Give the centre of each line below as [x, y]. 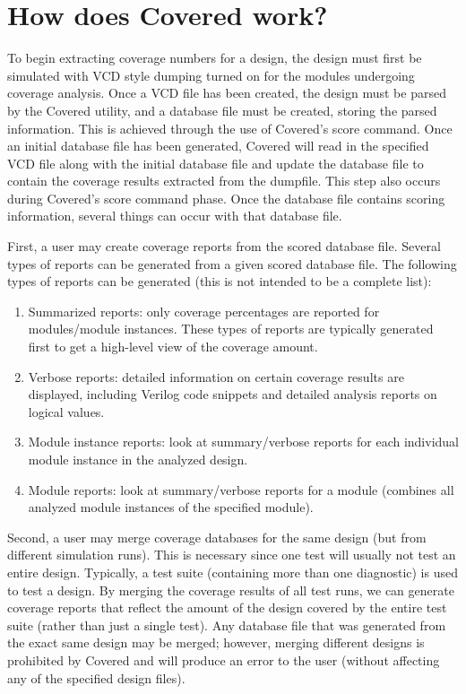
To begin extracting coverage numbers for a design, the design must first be [215, 58]
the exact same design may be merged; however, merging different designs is [216, 642]
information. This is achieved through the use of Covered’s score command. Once [230, 128]
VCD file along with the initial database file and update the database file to [216, 163]
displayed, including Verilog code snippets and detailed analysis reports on [233, 394]
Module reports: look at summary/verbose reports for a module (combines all [241, 489]
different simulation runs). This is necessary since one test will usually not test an [232, 555]
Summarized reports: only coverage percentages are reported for [204, 311]
